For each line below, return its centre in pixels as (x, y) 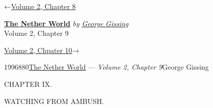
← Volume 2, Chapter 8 (40, 6)
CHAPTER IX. (28, 84)
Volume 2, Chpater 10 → (42, 50)
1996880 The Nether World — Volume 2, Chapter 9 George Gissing (106, 67)
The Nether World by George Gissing (66, 23)
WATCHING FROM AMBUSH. (54, 101)
